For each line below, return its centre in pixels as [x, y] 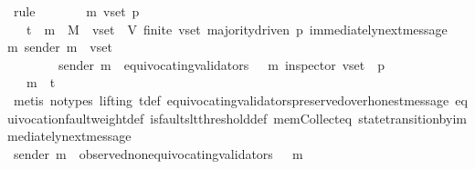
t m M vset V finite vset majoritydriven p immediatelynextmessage [237, 29]
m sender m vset [60, 47]
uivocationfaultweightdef [76, 118]
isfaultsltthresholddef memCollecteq [251, 118]
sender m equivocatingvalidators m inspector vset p [222, 64]
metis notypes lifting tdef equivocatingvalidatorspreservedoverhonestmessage [231, 99]
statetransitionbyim [412, 118]
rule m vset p [76, 11]
